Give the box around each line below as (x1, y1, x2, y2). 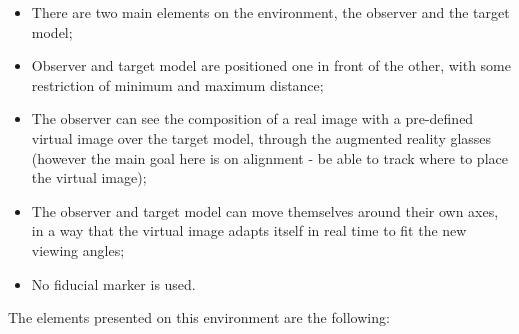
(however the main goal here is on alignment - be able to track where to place (31, 147, 508, 168)
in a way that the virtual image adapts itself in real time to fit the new (31, 220, 467, 241)
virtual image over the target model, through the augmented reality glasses (31, 127, 492, 148)
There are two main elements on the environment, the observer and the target (31, 2, 510, 22)
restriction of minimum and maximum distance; (31, 74, 324, 95)
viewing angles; (31, 239, 125, 260)
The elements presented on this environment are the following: (8, 307, 390, 328)
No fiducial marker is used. (31, 273, 196, 294)
